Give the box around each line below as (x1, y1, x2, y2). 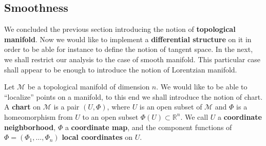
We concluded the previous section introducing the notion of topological (4, 24, 236, 34)
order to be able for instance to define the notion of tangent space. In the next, (4, 44, 253, 54)
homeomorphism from (4, 111, 73, 122)
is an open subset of (139, 101, 202, 112)
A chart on (4, 101, 41, 112)
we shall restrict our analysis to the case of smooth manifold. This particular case (4, 53, 260, 64)
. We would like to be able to (156, 81, 248, 92)
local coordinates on (62, 132, 133, 142)
